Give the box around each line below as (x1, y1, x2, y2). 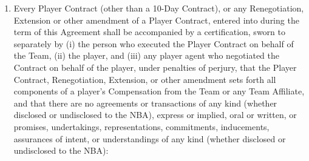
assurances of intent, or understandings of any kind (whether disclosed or (13, 132, 286, 145)
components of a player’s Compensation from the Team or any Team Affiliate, (13, 85, 305, 97)
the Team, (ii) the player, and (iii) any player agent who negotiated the (13, 49, 279, 62)
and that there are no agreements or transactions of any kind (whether (13, 96, 277, 109)
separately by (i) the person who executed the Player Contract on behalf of (13, 37, 294, 50)
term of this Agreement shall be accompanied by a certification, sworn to (13, 25, 285, 38)
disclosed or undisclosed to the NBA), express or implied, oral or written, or (13, 108, 297, 121)
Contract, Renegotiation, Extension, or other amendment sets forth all (13, 73, 276, 85)
